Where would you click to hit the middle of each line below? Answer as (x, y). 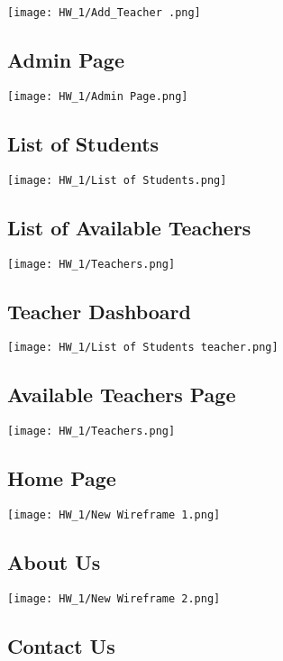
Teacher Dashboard (99, 311)
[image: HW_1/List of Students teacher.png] (143, 348)
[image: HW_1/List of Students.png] (117, 180)
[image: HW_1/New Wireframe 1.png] (114, 515)
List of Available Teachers (129, 227)
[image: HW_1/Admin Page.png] (98, 96)
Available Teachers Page (122, 395)
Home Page (62, 478)
